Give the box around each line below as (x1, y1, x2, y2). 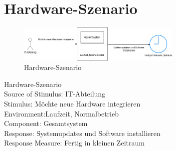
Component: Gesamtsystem (4, 118, 88, 128)
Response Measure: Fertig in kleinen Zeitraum (4, 137, 145, 148)
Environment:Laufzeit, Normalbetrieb (4, 108, 119, 118)
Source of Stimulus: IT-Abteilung (4, 88, 106, 99)
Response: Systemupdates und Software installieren (4, 127, 161, 138)
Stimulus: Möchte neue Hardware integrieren (4, 98, 141, 109)
